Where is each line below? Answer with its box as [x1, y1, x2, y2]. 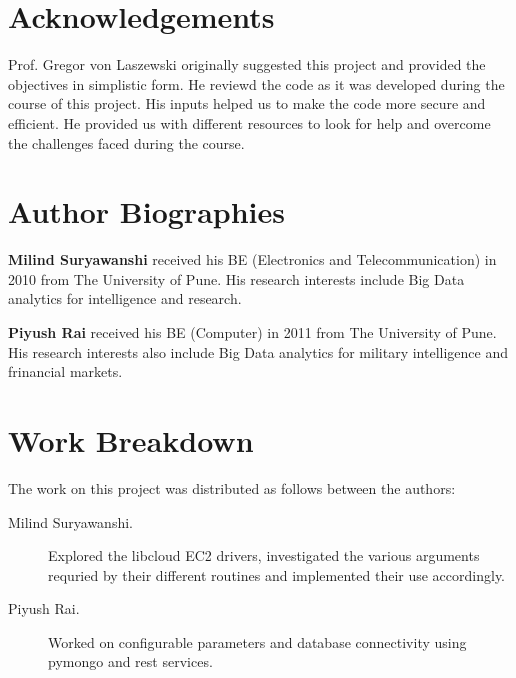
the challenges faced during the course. [8, 132, 245, 153]
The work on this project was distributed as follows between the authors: [8, 477, 456, 498]
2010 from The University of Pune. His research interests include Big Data [8, 268, 465, 289]
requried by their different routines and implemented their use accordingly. [48, 564, 506, 585]
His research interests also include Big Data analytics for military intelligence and [8, 341, 508, 362]
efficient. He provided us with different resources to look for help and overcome [8, 112, 491, 133]
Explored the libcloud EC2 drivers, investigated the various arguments [48, 545, 480, 566]
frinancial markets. [8, 361, 123, 382]
